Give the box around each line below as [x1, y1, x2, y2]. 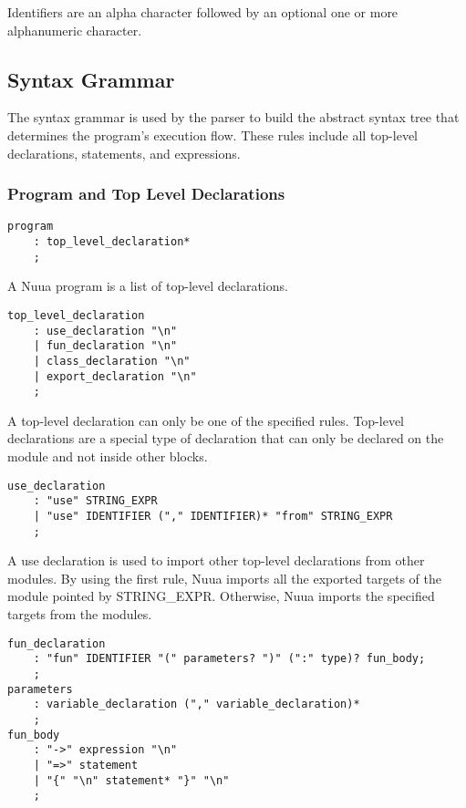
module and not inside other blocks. [7, 447, 208, 466]
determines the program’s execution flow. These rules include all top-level [7, 125, 418, 144]
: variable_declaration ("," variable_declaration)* [33, 698, 360, 711]
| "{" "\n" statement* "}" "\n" [33, 773, 230, 787]
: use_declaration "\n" [33, 324, 178, 337]
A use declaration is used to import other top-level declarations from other [7, 551, 425, 570]
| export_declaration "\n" [33, 369, 197, 383]
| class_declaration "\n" [33, 354, 191, 368]
